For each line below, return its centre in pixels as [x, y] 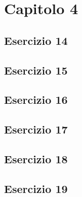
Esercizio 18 [36, 158]
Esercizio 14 [36, 40]
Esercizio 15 [36, 70]
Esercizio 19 [36, 188]
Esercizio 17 [36, 129]
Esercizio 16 [36, 100]
